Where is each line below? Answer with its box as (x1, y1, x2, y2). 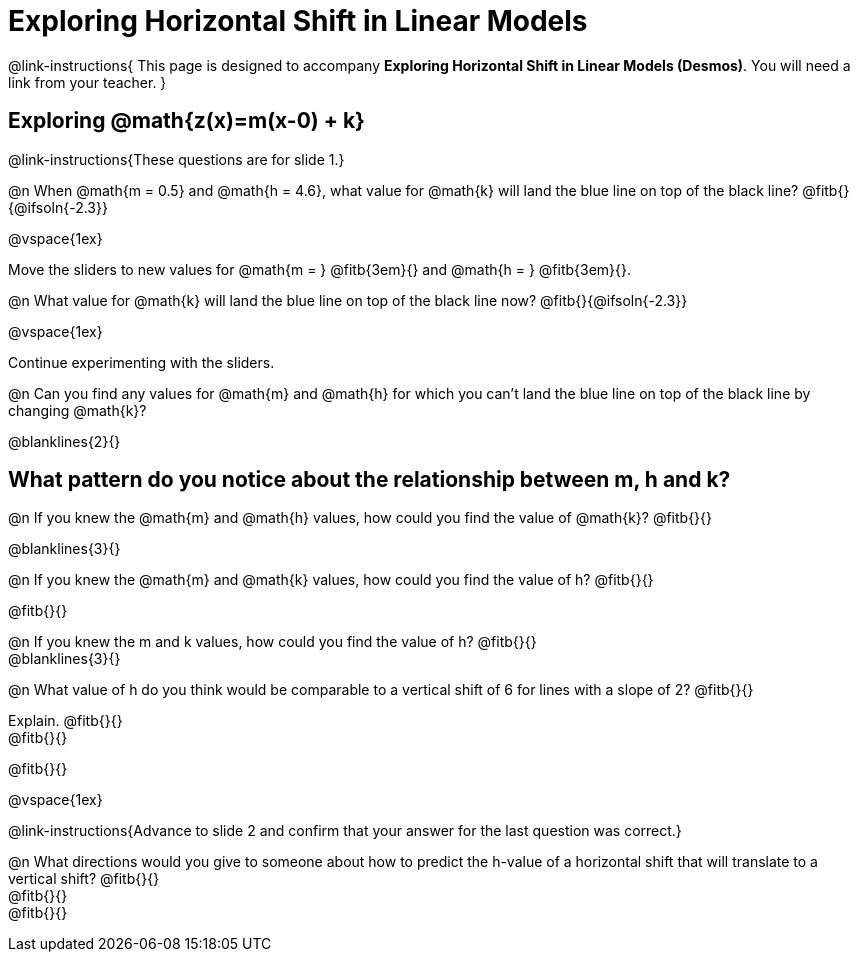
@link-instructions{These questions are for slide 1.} (8, 150, 345, 168)
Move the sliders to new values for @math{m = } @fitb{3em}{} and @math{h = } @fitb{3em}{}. (8, 260, 632, 278)
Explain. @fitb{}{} (8, 712, 123, 730)
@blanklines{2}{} (8, 432, 121, 450)
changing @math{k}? (8, 401, 147, 419)
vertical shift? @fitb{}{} (8, 870, 160, 888)
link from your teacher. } (8, 73, 167, 91)
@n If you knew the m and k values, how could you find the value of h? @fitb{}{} (8, 633, 537, 651)
